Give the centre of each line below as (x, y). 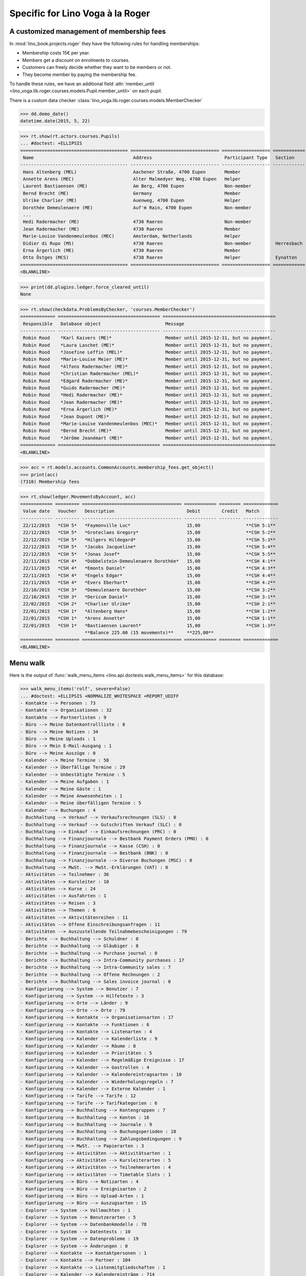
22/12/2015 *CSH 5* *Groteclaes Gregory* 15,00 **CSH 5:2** (149, 533)
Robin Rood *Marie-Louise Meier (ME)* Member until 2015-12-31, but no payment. (148, 359)
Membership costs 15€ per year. (56, 53)
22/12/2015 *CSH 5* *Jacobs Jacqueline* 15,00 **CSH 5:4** (149, 547)
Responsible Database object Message (104, 324)
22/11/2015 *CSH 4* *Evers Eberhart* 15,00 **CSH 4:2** (149, 583)
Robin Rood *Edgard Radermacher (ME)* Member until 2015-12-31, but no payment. (148, 381)
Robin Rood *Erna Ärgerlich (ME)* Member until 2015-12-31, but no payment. (148, 409)
